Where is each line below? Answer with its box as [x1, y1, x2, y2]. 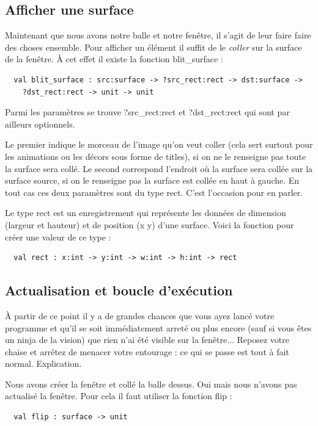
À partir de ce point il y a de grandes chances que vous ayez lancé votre [5, 309, 275, 322]
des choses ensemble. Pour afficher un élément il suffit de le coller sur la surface [5, 40, 302, 53]
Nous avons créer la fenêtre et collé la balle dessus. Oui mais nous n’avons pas [5, 377, 297, 390]
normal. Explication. [5, 357, 82, 370]
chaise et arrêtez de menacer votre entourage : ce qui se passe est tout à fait [5, 345, 289, 358]
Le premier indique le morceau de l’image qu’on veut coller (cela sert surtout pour [5, 138, 313, 151]
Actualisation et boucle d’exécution [5, 281, 233, 300]
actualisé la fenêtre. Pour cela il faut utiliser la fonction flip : [5, 389, 232, 402]
